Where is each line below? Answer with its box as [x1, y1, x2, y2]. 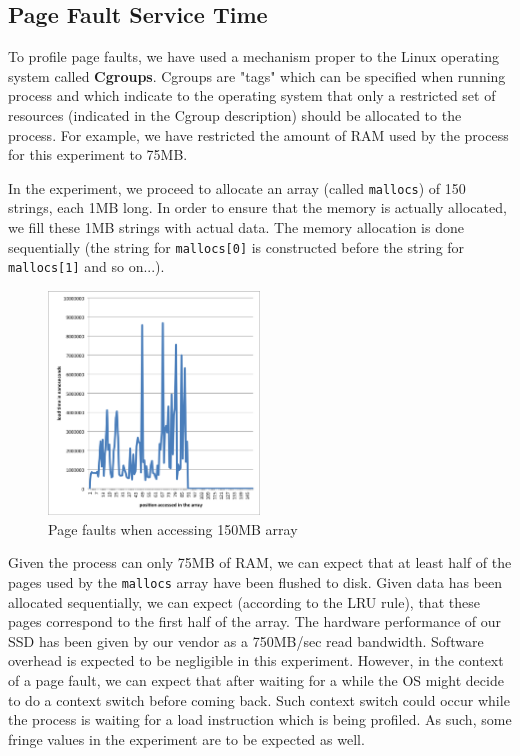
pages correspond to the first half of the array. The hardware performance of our [8, 611, 501, 632]
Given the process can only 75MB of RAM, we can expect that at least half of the [8, 552, 512, 573]
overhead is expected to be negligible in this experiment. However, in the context [8, 650, 504, 671]
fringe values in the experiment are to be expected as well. [8, 728, 365, 749]
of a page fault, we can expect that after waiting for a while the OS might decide [8, 669, 504, 690]
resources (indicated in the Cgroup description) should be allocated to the [8, 104, 462, 125]
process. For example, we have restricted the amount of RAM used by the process [8, 124, 509, 145]
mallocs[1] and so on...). [8, 256, 165, 277]
